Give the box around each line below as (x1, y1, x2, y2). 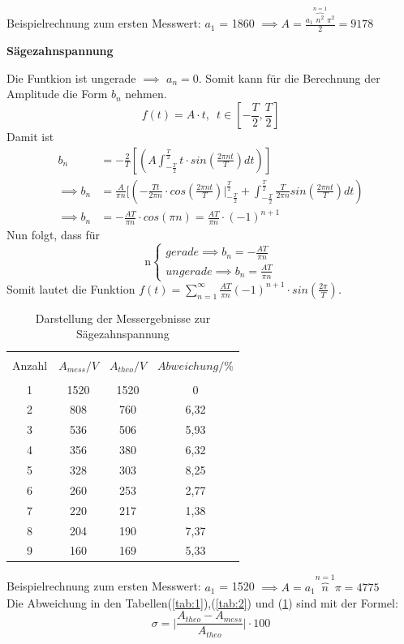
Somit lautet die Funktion (6, 280, 135, 297)
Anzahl (12, 356, 48, 373)
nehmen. (125, 85, 167, 102)
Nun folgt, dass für (6, 226, 100, 243)
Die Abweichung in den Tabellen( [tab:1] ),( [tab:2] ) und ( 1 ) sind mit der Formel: (6, 594, 398, 611)
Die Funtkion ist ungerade (6, 69, 136, 86)
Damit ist (6, 128, 54, 144)
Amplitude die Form (6, 85, 108, 102)
